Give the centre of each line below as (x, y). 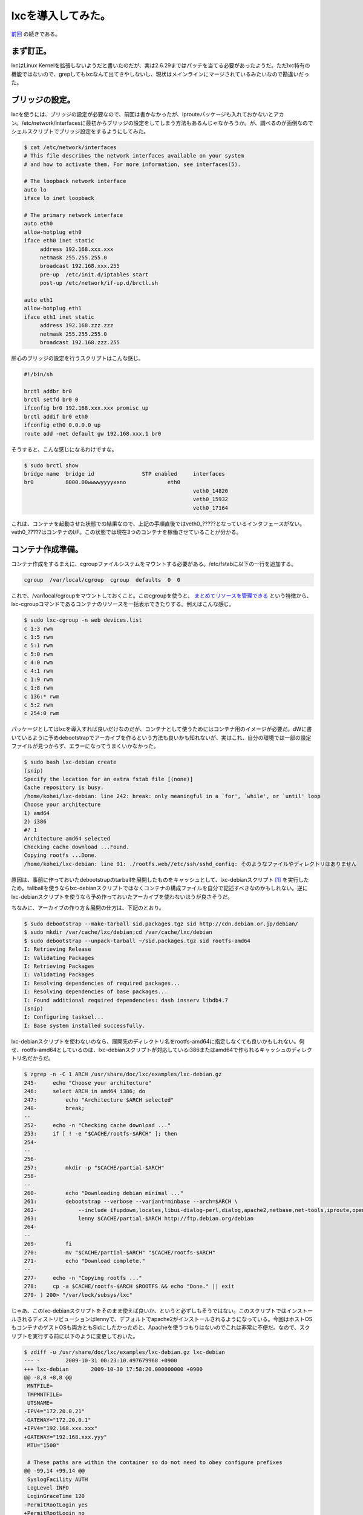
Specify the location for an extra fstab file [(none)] (109, 779)
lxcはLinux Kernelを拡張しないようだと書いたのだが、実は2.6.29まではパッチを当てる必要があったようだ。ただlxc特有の (161, 65)
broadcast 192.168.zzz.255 (80, 342)
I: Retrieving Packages (59, 966)
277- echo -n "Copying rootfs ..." (83, 1278)
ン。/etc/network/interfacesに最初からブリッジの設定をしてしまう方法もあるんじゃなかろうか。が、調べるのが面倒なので (162, 123)
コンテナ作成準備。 (47, 549)
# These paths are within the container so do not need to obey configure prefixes (155, 1462)
